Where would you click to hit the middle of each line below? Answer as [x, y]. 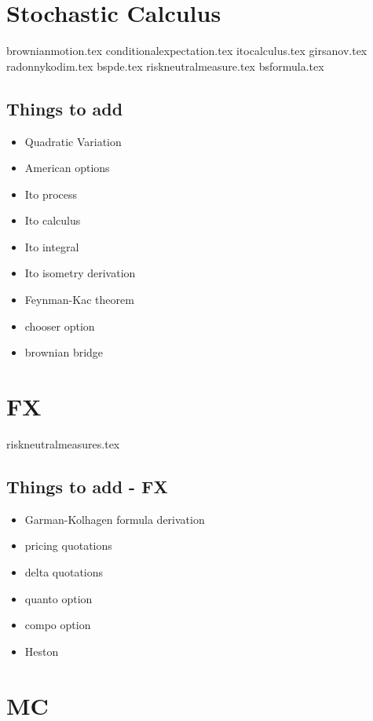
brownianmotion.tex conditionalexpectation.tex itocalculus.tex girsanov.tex [187, 51]
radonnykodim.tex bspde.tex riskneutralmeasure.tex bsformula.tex [165, 66]
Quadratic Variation [73, 141]
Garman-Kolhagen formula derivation [115, 519]
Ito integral [52, 246]
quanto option [59, 598]
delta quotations [64, 571]
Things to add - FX [87, 486]
